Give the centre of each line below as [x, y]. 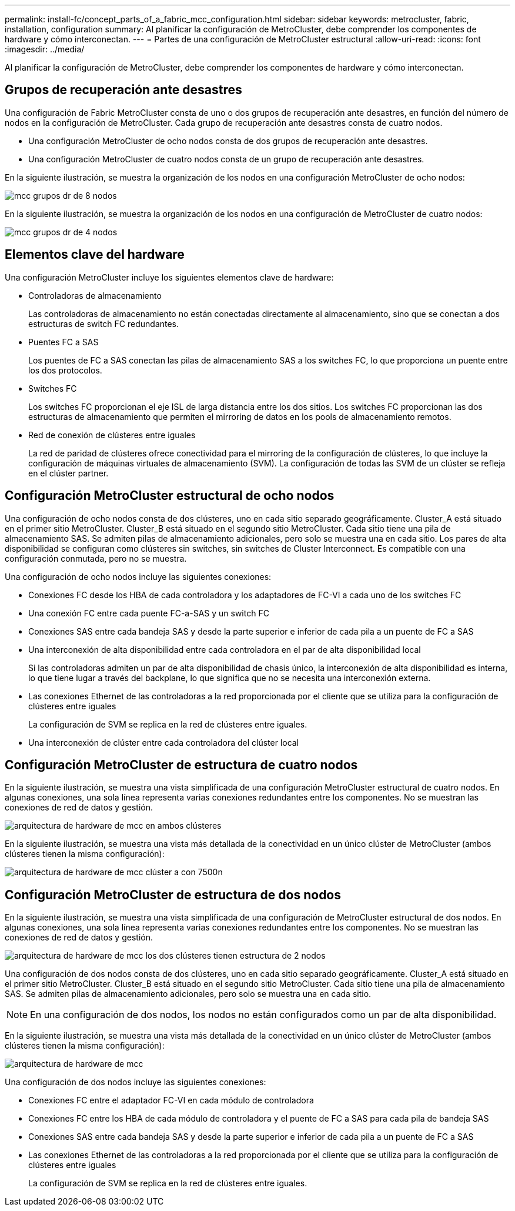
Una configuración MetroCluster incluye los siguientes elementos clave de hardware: [169, 277]
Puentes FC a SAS [63, 342]
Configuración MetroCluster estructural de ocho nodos [170, 496]
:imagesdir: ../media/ [45, 49]
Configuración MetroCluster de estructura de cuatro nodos [181, 765]
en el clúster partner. [68, 473]
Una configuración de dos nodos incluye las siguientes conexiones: [136, 1082]
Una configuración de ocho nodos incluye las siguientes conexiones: [138, 576]
